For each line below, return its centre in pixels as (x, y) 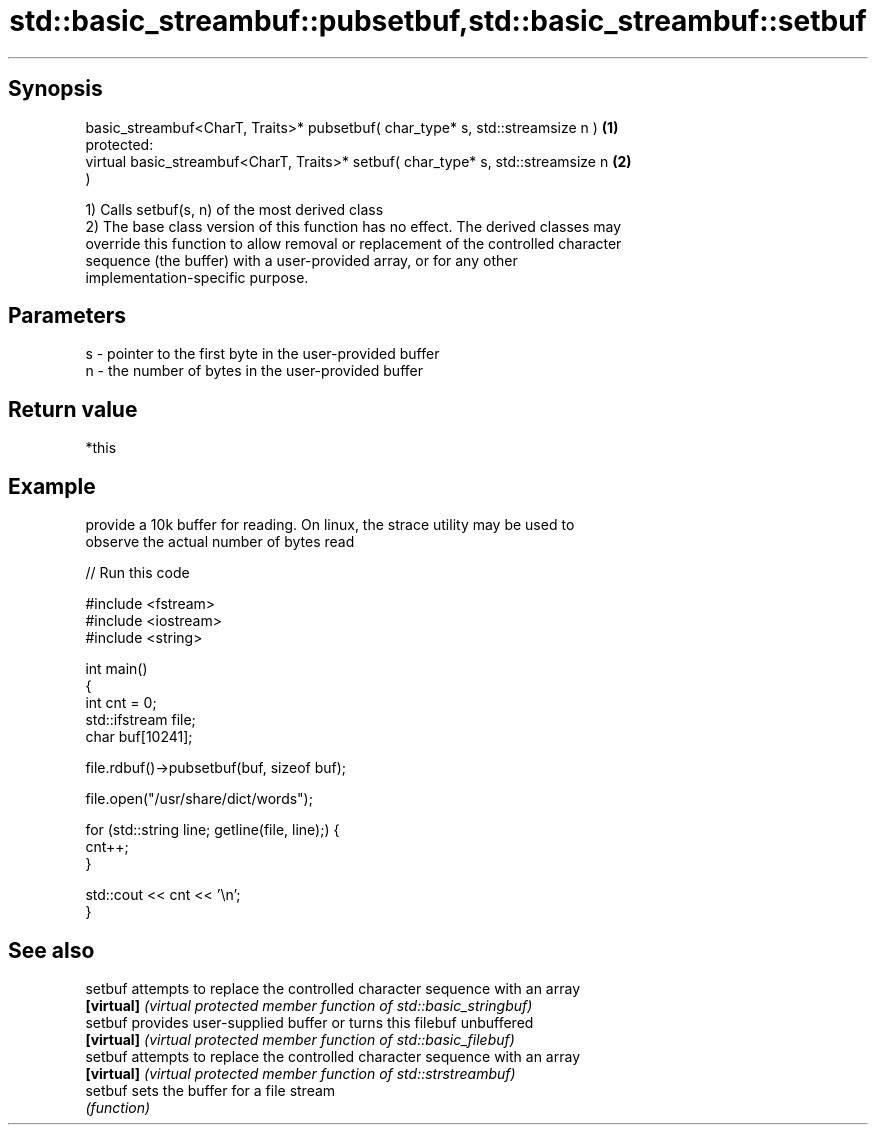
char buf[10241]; (139, 737)
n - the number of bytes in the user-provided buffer (254, 371)
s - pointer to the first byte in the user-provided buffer (262, 354)
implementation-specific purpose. (197, 277)
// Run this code (137, 573)
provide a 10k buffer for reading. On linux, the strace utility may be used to (330, 525)
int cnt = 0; (121, 703)
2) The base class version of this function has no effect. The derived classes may (353, 226)
